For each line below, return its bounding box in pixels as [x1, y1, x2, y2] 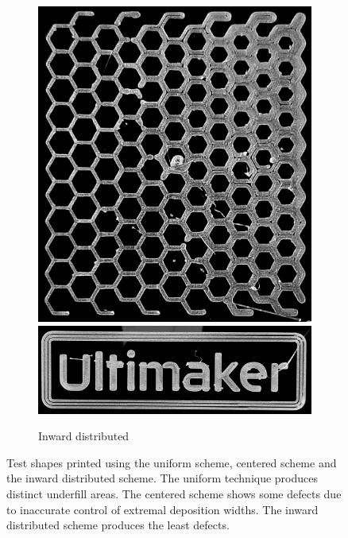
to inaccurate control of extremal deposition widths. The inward [6, 501, 319, 517]
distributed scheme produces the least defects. [6, 517, 230, 533]
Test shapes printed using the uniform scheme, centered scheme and [6, 454, 337, 470]
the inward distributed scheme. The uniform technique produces [6, 470, 319, 486]
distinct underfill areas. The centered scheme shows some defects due [6, 485, 342, 501]
